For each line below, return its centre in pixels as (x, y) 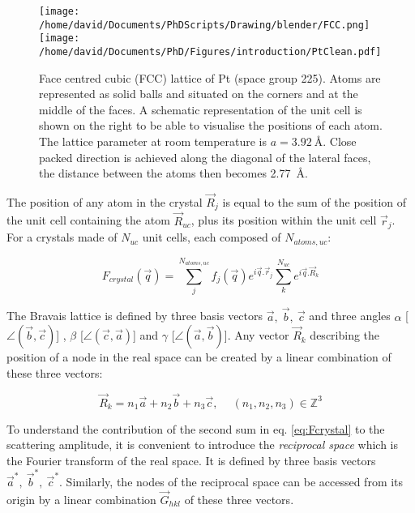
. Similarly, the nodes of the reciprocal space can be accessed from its (231, 482)
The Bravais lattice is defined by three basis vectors (135, 316)
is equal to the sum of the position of (314, 202)
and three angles (350, 316)
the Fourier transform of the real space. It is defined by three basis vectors (191, 460)
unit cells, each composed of (212, 237)
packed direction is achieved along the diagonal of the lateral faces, (205, 157)
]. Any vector (257, 335)
